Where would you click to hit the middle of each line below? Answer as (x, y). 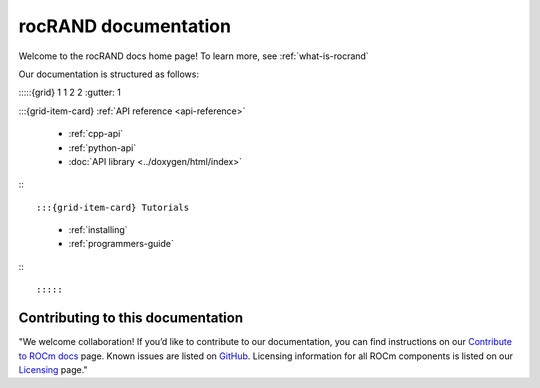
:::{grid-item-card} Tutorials (113, 207)
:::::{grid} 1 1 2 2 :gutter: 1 (70, 92)
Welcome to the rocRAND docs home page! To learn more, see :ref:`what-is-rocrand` (193, 56)
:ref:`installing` (98, 230)
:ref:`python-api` (102, 147)
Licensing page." (53, 369)
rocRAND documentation (125, 26)
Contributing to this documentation (131, 318)
